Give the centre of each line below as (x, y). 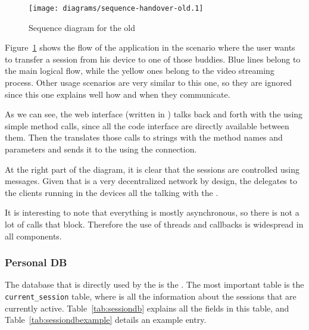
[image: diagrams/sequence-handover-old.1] (116, 8)
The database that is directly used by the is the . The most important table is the (154, 284)
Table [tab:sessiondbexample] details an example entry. (106, 320)
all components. (33, 236)
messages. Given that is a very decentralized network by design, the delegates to (151, 181)
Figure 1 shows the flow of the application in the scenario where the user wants (150, 47)
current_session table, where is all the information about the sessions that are (151, 296)
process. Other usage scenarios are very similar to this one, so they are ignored (148, 82)
